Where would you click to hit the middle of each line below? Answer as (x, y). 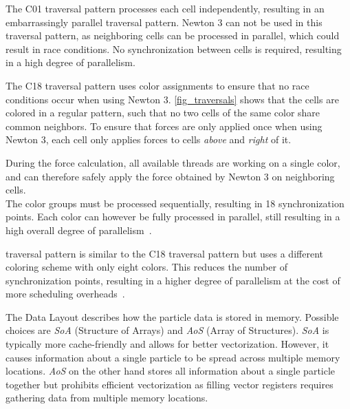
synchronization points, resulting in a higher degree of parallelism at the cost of (173, 280)
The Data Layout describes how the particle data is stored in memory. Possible (172, 316)
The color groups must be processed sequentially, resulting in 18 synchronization (175, 203)
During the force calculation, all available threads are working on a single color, (173, 162)
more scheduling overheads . (65, 294)
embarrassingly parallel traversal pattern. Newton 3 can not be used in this (164, 22)
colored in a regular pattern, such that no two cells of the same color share (163, 113)
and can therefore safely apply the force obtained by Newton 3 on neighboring (170, 176)
